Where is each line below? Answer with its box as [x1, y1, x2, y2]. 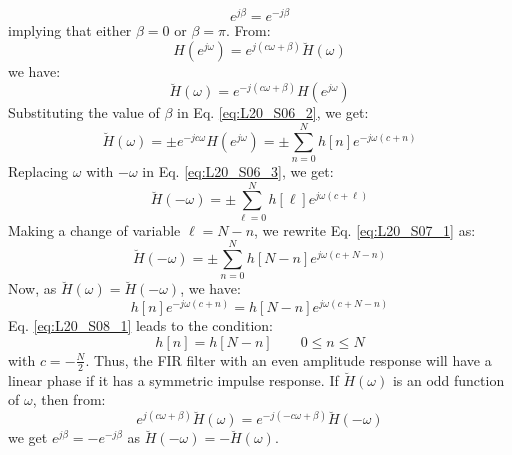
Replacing [8, 160, 69, 181]
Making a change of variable [8, 219, 181, 240]
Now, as [8, 278, 57, 299]
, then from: [32, 389, 106, 410]
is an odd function [392, 369, 505, 390]
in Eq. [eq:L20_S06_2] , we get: [177, 102, 369, 123]
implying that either [8, 20, 132, 41]
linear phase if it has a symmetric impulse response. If [8, 369, 339, 390]
